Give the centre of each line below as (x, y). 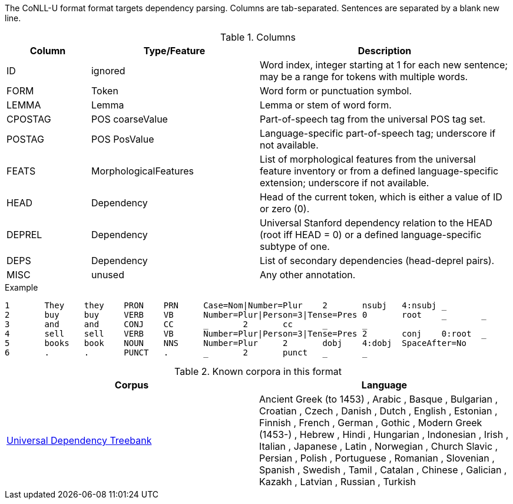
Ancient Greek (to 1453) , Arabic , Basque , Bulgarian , (379, 399)
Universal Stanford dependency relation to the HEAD (376, 223)
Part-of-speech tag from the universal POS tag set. (373, 119)
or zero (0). (284, 209)
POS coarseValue (129, 119)
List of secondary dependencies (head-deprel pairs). (377, 261)
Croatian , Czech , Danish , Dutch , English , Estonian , (378, 411)
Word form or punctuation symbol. (336, 91)
